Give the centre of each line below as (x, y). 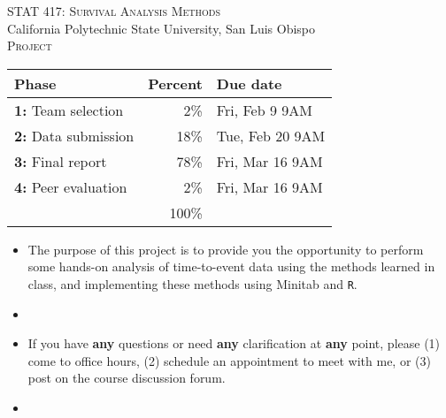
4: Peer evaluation (71, 186)
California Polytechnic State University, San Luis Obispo (161, 28)
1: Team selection (69, 110)
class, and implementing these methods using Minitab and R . (192, 283)
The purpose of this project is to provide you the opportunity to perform (226, 249)
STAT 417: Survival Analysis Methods (114, 11)
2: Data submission (74, 135)
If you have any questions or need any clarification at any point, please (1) (234, 343)
